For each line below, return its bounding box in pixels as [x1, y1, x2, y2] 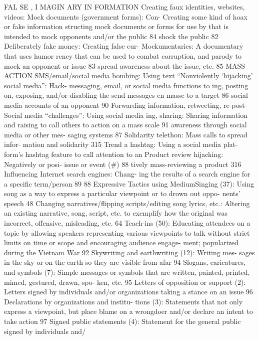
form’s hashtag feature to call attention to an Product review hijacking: [4, 148, 223, 159]
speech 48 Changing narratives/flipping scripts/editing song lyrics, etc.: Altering [4, 198, 250, 208]
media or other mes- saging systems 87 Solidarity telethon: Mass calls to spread [4, 129, 247, 139]
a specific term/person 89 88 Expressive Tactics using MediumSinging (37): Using [4, 178, 254, 189]
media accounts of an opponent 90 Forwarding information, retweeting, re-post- [4, 99, 247, 110]
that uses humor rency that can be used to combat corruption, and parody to [4, 50, 241, 61]
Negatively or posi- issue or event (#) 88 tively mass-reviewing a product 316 [4, 158, 241, 169]
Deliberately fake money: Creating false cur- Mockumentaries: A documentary [4, 41, 243, 51]
